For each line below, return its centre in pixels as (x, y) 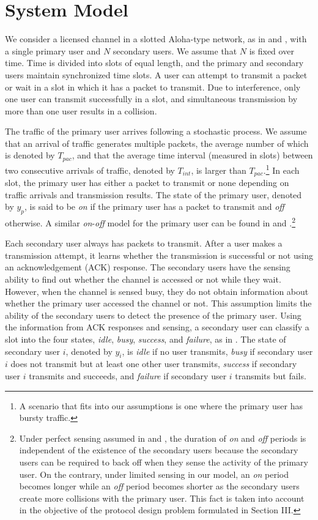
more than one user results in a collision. (81, 110)
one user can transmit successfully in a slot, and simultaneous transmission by (151, 99)
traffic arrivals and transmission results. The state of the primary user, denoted (153, 194)
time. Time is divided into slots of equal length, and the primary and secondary (154, 63)
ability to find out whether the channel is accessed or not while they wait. (143, 279)
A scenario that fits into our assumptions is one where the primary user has (161, 405)
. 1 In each (281, 169)
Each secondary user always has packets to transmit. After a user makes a (144, 243)
